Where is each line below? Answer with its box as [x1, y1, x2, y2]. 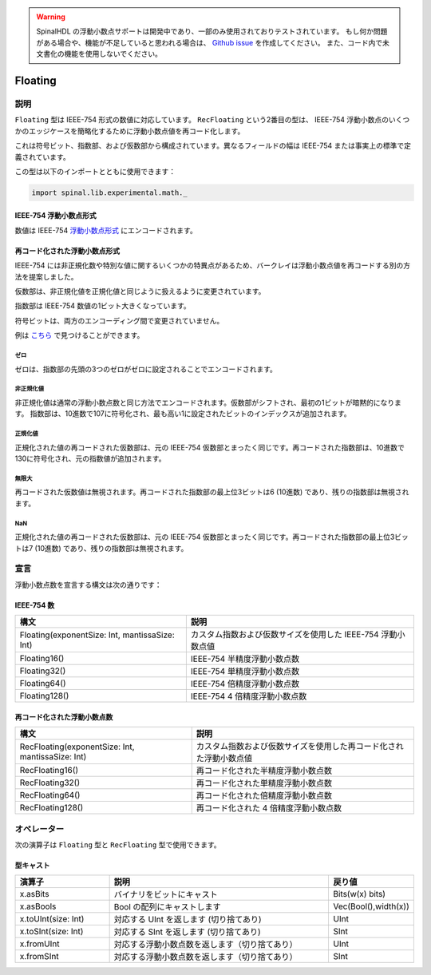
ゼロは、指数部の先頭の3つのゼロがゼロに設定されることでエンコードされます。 [14, 364, 277, 374]
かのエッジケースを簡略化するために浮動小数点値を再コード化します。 [14, 126, 245, 136]
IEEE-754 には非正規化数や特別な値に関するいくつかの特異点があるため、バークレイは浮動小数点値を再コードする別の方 [14, 260, 411, 271]
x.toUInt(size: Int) [19, 914, 85, 925]
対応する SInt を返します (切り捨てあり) [113, 926, 261, 937]
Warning [36, 12, 65, 22]
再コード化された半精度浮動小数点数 [196, 765, 333, 776]
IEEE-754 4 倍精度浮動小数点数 [190, 691, 307, 702]
